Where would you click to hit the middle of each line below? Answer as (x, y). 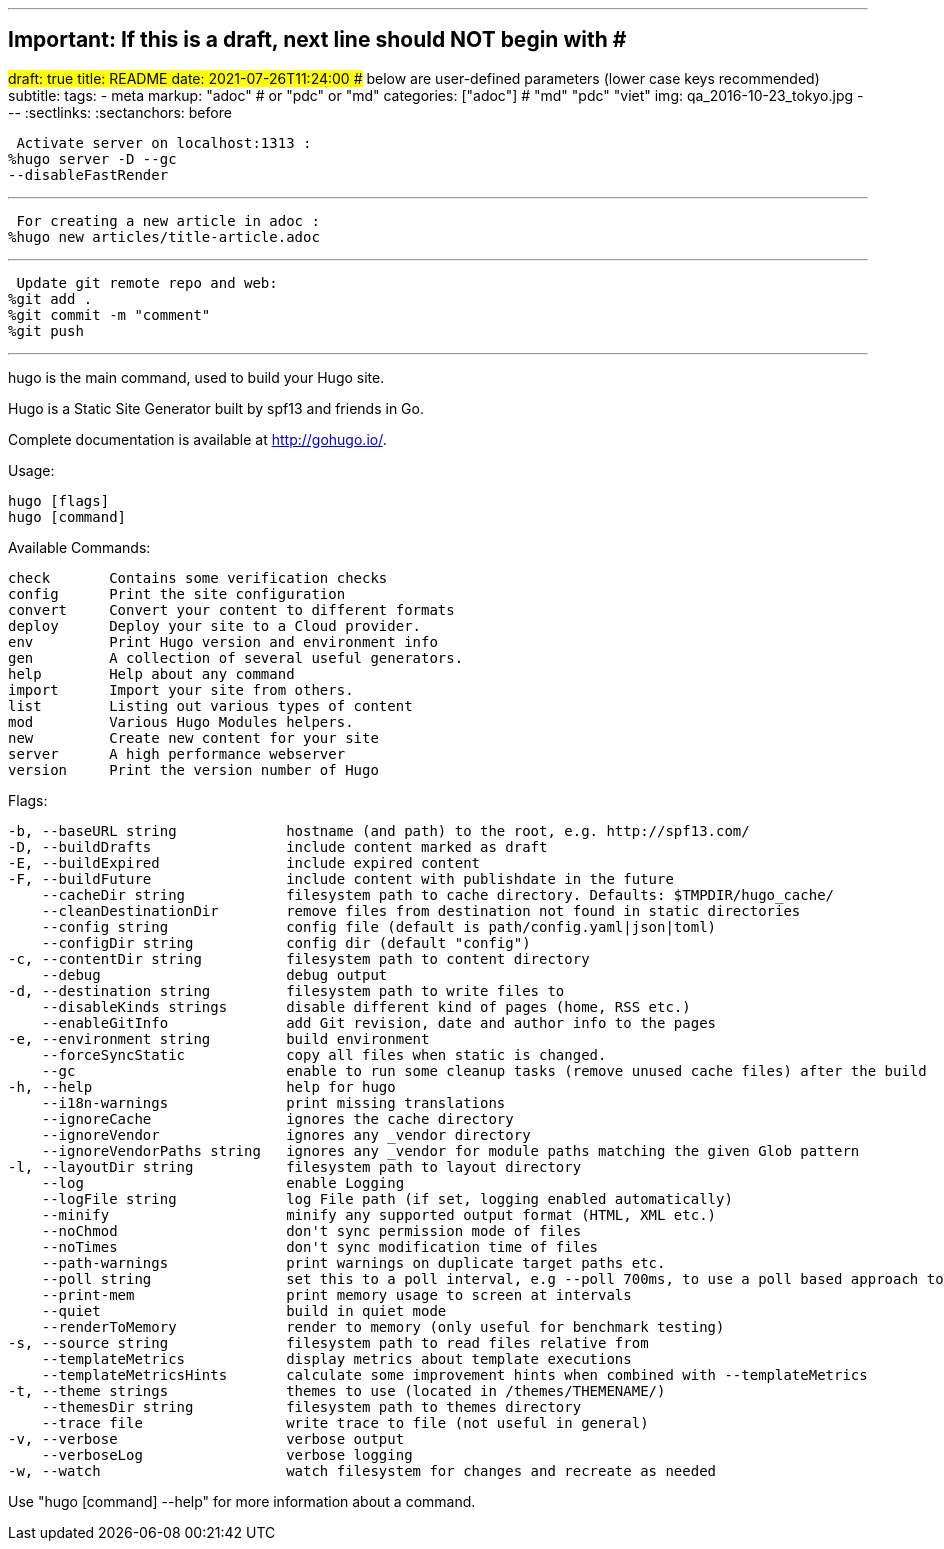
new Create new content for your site (193, 737)
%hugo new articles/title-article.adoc (164, 236)
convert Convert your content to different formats (231, 609)
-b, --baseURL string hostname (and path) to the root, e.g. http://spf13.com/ (379, 830)
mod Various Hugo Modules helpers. (181, 721)
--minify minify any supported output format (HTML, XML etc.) (379, 1214)
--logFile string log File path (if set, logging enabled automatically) (387, 1198)
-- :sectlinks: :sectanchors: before (120, 112)
